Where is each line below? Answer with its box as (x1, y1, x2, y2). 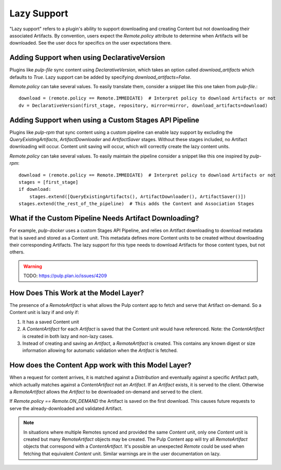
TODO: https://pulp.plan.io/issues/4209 (23, 272, 107, 279)
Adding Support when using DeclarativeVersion (9, 53, 165, 62)
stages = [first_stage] (18, 180, 79, 185)
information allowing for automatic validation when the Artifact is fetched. (22, 347, 178, 354)
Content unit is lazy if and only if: (9, 309, 79, 316)
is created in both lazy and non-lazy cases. (22, 333, 114, 339)
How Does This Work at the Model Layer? (9, 288, 144, 297)
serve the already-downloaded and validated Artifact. (9, 405, 123, 412)
